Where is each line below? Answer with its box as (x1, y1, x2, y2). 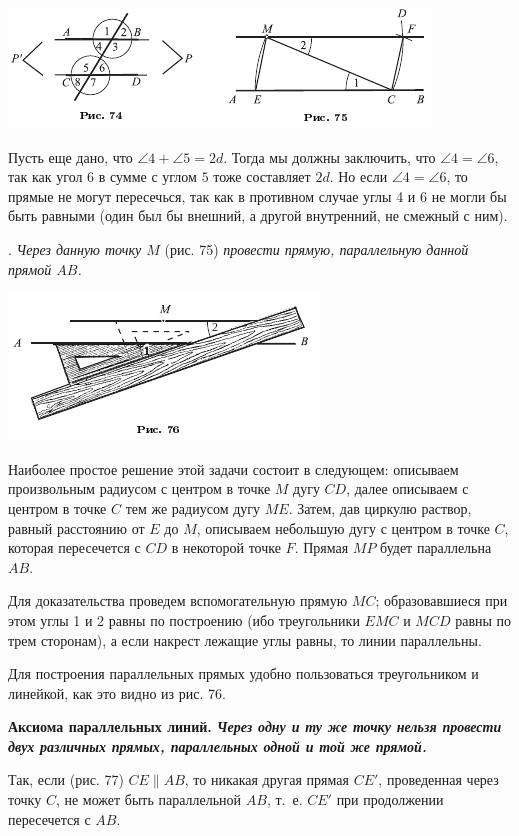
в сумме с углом (98, 166, 197, 187)
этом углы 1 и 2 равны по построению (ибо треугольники (8, 609, 360, 630)
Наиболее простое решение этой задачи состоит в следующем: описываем (8, 458, 459, 479)
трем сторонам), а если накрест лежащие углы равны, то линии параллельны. (8, 629, 482, 650)
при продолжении (336, 789, 444, 810)
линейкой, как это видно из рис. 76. (8, 682, 226, 703)
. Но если (329, 166, 388, 187)
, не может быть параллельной (55, 789, 242, 810)
